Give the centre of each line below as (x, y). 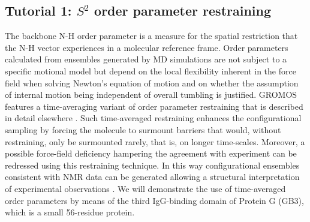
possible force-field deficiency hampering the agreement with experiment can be (151, 153)
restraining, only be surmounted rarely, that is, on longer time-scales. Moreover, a (155, 141)
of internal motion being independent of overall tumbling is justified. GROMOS (151, 94)
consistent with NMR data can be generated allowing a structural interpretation (152, 177)
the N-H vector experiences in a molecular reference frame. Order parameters (147, 47)
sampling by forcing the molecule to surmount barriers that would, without (143, 129)
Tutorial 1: (38, 10)
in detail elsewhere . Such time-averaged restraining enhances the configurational (153, 118)
